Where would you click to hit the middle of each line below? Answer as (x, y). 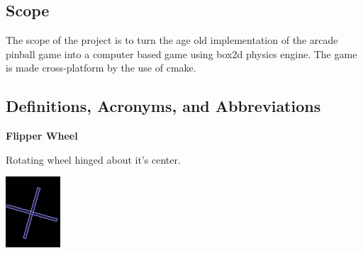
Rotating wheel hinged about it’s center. (93, 159)
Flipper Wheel (42, 136)
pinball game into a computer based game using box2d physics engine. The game (181, 54)
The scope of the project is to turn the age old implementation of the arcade (172, 40)
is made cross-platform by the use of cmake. (101, 68)
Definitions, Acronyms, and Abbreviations (163, 106)
